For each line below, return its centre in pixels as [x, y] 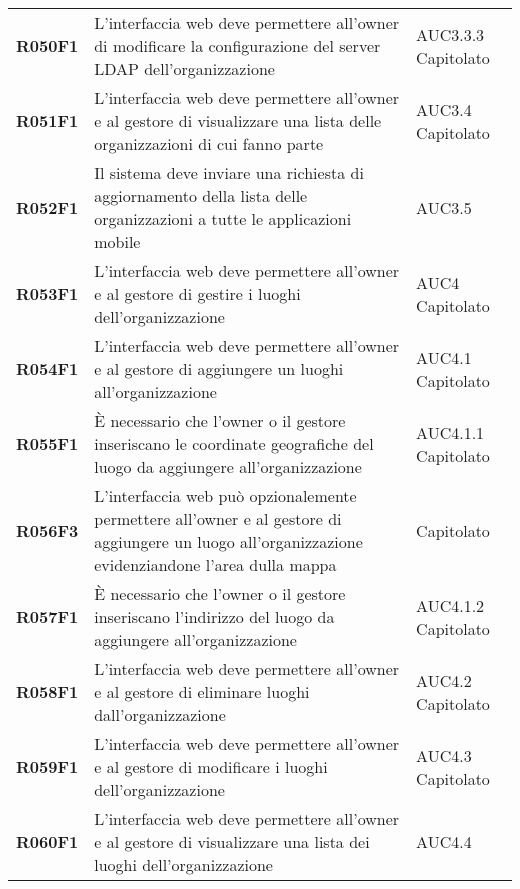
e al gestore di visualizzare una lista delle [238, 120]
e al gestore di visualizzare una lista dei [232, 841]
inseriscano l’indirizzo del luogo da [214, 616]
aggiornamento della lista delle [201, 195]
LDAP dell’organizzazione [184, 68]
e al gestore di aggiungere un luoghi [219, 368]
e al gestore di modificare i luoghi [211, 766]
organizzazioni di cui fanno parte [209, 143]
